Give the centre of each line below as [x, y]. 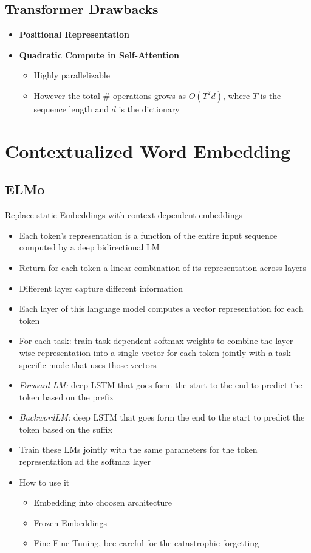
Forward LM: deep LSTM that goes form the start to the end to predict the [161, 385]
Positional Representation [74, 34]
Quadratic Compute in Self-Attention [99, 54]
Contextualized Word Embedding [148, 150]
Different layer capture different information [101, 288]
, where [236, 95]
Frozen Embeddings [70, 522]
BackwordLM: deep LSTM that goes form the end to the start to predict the [162, 417]
